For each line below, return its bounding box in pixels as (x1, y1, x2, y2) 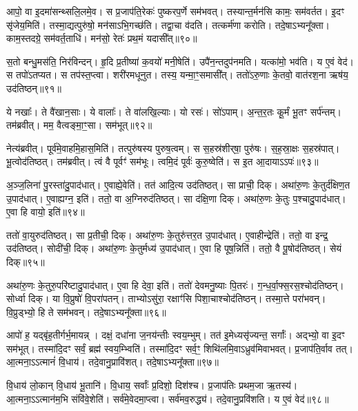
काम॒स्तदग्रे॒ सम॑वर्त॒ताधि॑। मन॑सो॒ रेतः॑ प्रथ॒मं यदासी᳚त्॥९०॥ (6, 31, 197, 45)
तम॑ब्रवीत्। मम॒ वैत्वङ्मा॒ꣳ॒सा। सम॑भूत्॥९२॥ (6, 118, 152, 132)
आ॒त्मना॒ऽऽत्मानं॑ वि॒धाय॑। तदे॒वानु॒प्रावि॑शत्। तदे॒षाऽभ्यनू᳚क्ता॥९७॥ (6, 355, 219, 369)
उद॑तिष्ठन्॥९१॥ (6, 81, 62, 95)
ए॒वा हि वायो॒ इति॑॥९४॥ (6, 204, 85, 219)
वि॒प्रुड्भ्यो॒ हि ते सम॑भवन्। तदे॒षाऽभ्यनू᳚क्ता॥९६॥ (6, 304, 166, 319)
